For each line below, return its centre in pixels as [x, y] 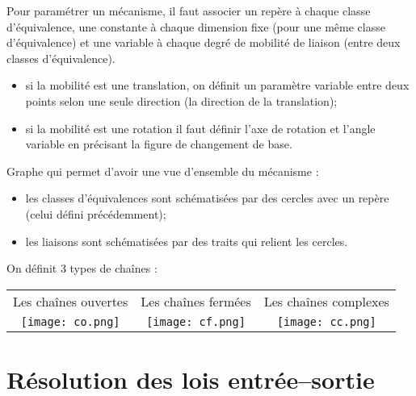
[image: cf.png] [196, 321]
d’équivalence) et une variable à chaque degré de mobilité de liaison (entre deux [204, 42]
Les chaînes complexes [326, 301]
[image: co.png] [70, 321]
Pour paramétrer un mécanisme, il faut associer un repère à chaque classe [189, 10]
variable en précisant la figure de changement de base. [159, 144]
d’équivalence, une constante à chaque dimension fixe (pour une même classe [196, 26]
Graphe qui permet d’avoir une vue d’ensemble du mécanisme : [163, 171]
